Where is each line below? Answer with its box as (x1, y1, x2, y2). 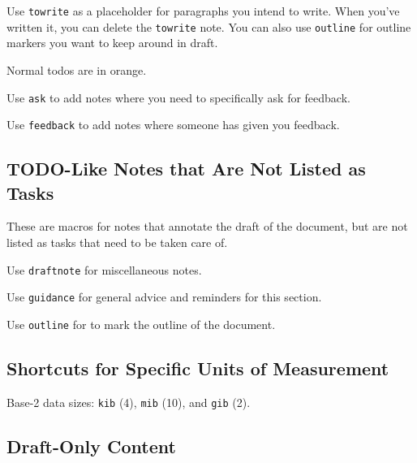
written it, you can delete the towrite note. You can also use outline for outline (6, 18, 411, 35)
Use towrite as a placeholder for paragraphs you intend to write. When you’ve (6, 2, 400, 19)
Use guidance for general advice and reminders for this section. (6, 288, 322, 305)
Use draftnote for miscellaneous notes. (6, 261, 202, 278)
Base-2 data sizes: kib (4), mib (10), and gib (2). (6, 393, 251, 410)
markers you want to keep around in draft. (6, 34, 218, 51)
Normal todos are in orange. (6, 61, 147, 78)
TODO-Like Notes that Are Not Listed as (6, 156, 366, 181)
